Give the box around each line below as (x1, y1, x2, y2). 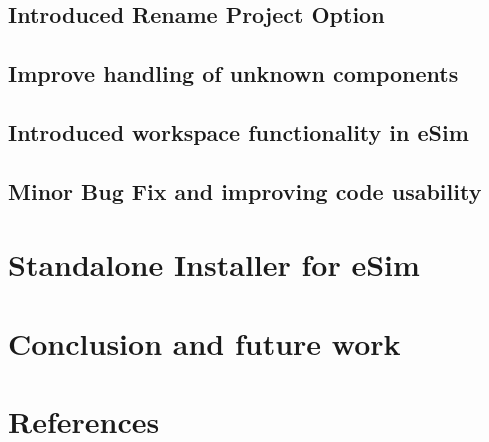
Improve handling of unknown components (8, 58, 459, 89)
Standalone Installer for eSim (8, 244, 420, 285)
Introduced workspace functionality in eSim (8, 116, 469, 147)
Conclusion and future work (8, 322, 401, 363)
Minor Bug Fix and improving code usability (8, 175, 482, 206)
